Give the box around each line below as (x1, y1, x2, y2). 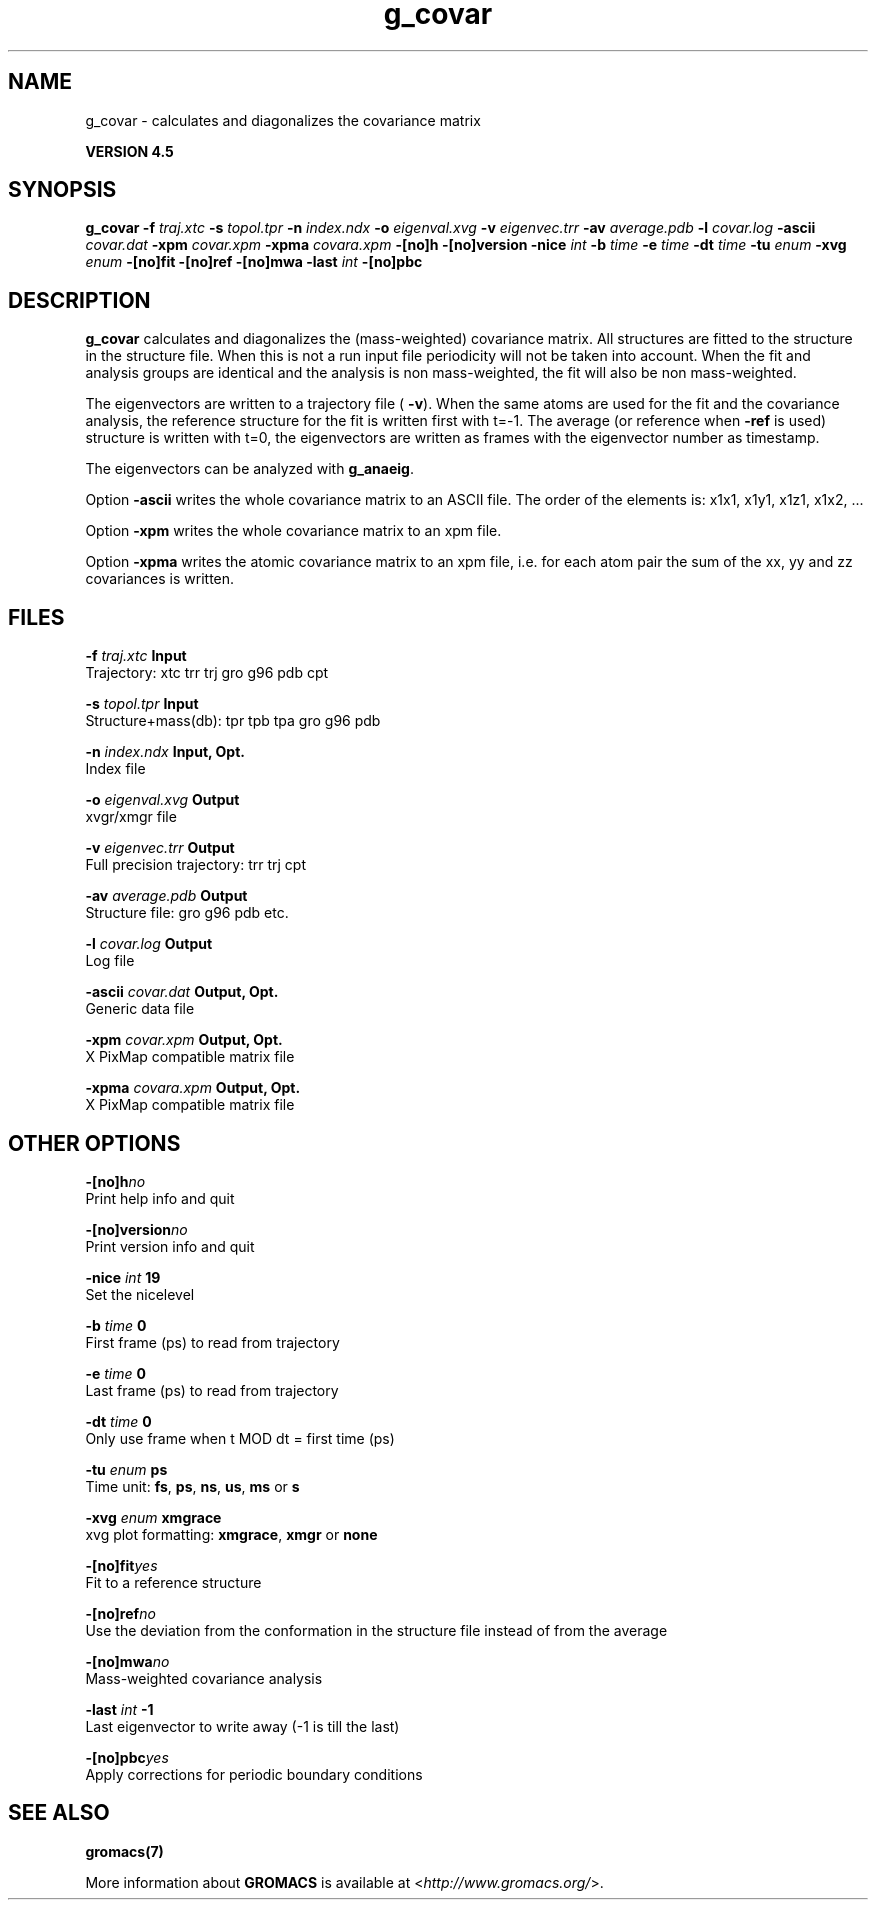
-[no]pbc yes (85, 1748, 169, 1766)
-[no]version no (85, 1220, 188, 1238)
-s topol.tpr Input (85, 695, 199, 713)
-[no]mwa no (85, 1652, 170, 1670)
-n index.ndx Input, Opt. (85, 743, 245, 761)
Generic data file (85, 1000, 195, 1018)
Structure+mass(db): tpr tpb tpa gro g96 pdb (85, 712, 381, 730)
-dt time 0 (85, 1412, 152, 1430)
